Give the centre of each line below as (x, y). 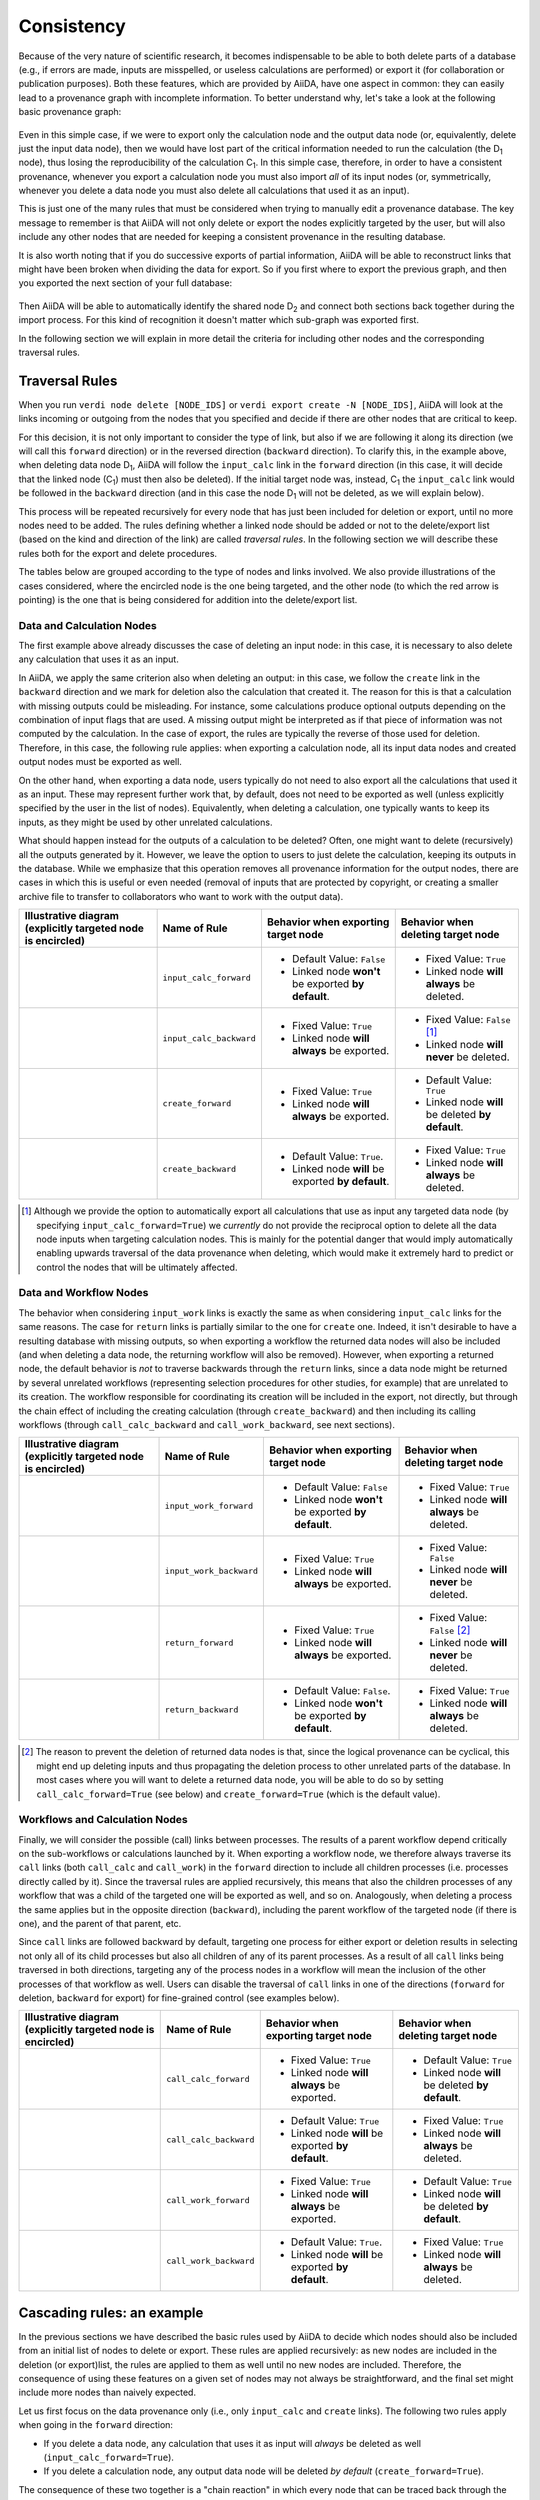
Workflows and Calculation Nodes (103, 1820)
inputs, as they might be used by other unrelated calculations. (145, 822)
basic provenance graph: (70, 112)
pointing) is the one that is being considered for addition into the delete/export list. (188, 599)
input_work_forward (209, 1505)
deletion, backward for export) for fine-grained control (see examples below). (179, 1997)
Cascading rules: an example (111, 2312)
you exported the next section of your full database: (125, 283)
